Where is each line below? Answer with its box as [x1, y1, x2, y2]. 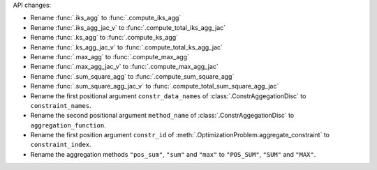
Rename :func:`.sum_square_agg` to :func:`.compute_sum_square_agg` [30, 72, 235, 80]
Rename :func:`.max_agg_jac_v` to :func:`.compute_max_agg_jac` [30, 63, 219, 71]
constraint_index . [30, 140, 91, 149]
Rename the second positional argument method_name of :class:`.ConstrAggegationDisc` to [30, 111, 295, 120]
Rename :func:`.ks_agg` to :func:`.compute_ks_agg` [30, 33, 178, 42]
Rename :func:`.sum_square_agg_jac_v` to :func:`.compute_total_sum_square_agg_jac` [30, 82, 279, 91]
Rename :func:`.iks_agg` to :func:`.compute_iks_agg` [30, 14, 182, 22]
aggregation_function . [30, 121, 106, 129]
